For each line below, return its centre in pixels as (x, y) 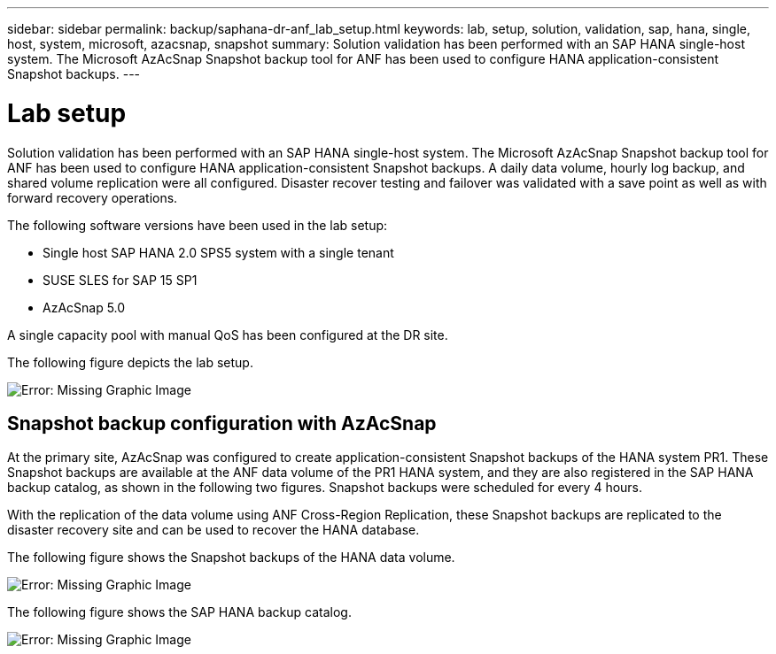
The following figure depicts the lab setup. (130, 362)
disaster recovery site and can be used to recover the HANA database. (213, 530)
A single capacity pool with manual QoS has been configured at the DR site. (228, 335)
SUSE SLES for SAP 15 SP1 (120, 280)
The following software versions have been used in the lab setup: (198, 225)
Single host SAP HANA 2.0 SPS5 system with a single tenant (218, 252)
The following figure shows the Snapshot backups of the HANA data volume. (231, 558)
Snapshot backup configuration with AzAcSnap (222, 423)
